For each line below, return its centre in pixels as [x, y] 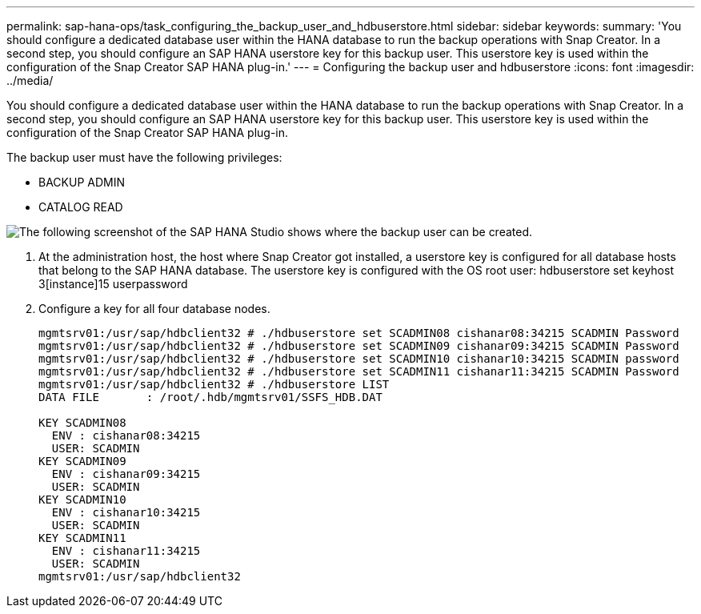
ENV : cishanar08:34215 [126, 435]
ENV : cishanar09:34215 [126, 474]
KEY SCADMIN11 [82, 538]
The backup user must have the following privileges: [144, 157]
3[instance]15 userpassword [113, 284]
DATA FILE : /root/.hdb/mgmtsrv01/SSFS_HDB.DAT [210, 397]
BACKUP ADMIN [82, 182]
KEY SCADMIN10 [82, 500]
